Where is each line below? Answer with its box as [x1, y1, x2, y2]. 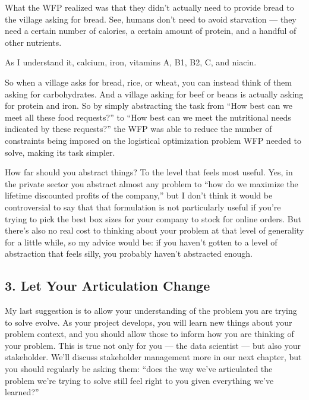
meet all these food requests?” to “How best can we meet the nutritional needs [5, 111, 291, 123]
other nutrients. [5, 36, 62, 48]
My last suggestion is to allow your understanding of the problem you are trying [5, 304, 297, 317]
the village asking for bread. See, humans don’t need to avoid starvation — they [5, 12, 297, 25]
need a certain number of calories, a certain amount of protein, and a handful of [5, 24, 297, 37]
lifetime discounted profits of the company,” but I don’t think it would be [5, 189, 273, 201]
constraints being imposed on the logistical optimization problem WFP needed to [5, 134, 301, 146]
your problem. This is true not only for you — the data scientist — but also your [5, 339, 301, 351]
